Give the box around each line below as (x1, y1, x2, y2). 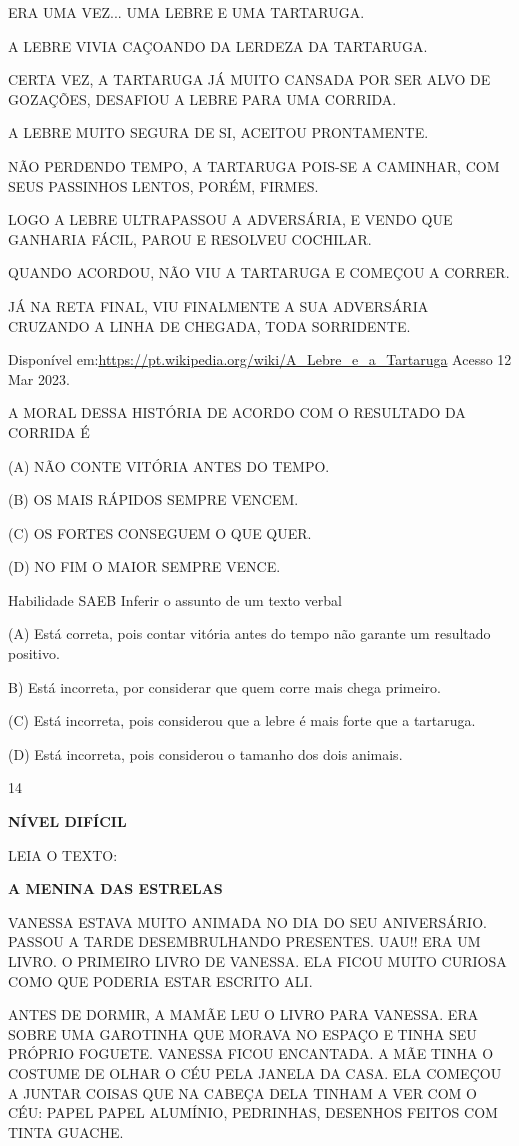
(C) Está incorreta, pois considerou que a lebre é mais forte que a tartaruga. (8, 710, 476, 731)
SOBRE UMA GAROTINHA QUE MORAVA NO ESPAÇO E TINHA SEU (8, 1023, 477, 1044)
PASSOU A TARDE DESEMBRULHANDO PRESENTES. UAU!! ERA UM (8, 931, 481, 952)
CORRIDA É (8, 421, 90, 442)
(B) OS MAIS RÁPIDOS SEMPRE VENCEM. (8, 489, 299, 510)
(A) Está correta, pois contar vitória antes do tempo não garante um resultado (8, 623, 491, 644)
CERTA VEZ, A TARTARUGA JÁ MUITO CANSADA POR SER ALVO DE (8, 69, 491, 90)
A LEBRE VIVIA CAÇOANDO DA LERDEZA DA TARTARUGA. (8, 35, 428, 56)
